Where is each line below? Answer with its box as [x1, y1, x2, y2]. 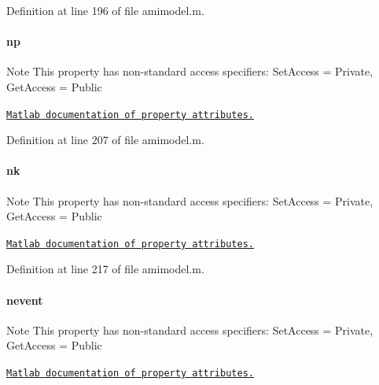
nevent [6, 291, 43, 308]
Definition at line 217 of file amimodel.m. [6, 261, 204, 277]
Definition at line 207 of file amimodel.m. [6, 131, 204, 148]
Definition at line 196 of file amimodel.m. [6, 2, 204, 18]
